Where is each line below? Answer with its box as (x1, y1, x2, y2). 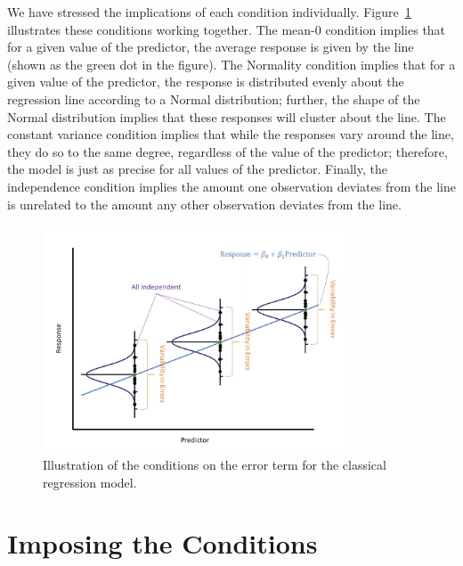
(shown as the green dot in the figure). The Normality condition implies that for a (7, 54, 456, 73)
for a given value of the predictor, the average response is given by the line (7, 37, 414, 56)
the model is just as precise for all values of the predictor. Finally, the (7, 160, 387, 178)
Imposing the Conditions (7, 525, 318, 562)
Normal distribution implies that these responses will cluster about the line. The (7, 107, 446, 126)
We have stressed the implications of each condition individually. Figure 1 (7, 3, 411, 21)
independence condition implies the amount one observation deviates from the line (7, 176, 456, 195)
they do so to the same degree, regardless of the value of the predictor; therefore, (7, 142, 448, 160)
